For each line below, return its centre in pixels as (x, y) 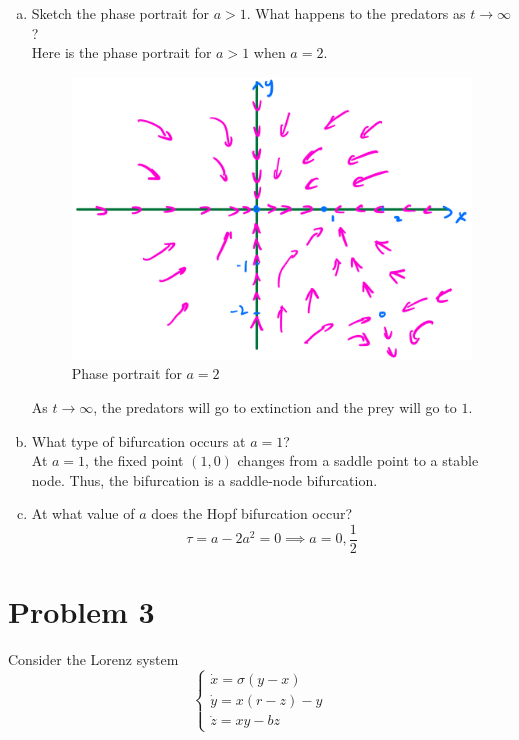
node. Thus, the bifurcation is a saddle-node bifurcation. (204, 479)
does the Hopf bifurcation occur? (252, 513)
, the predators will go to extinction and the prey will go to (275, 406)
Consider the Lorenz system (93, 659)
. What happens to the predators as (356, 13)
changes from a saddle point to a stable (358, 460)
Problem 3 (81, 611)
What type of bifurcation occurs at (138, 440)
